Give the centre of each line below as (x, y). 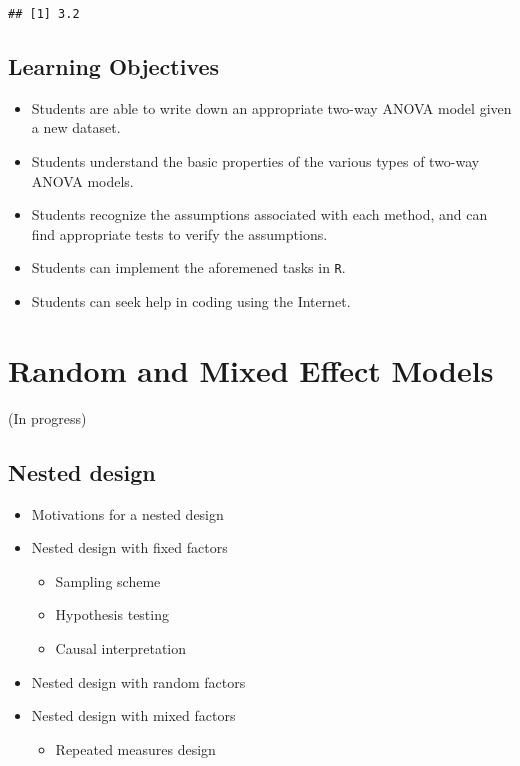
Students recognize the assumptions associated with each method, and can (259, 214)
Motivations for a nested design (127, 513)
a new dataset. (76, 127)
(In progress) (47, 417)
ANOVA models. (82, 180)
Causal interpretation (121, 647)
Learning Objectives (114, 66)
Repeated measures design (135, 748)
